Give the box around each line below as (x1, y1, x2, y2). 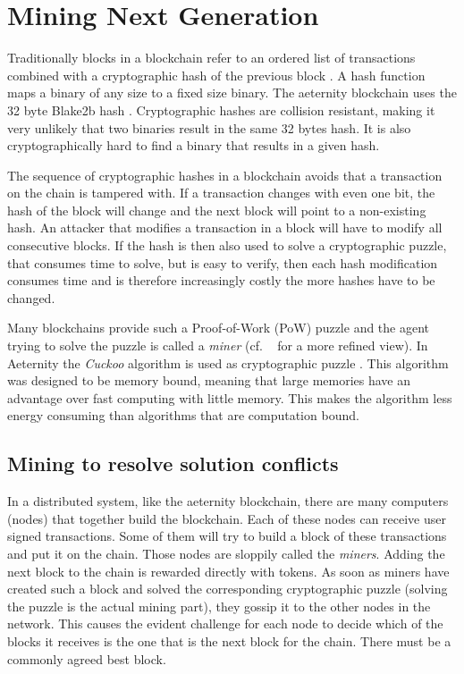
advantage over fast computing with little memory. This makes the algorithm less (7, 388, 452, 407)
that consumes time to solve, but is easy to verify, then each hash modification (7, 253, 438, 272)
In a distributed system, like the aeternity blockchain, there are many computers (7, 492, 449, 510)
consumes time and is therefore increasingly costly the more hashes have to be (7, 271, 435, 290)
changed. (7, 288, 55, 307)
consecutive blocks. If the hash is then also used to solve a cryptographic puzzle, (7, 236, 447, 255)
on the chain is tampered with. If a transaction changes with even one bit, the (7, 183, 435, 202)
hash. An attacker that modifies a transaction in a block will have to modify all (7, 218, 443, 237)
